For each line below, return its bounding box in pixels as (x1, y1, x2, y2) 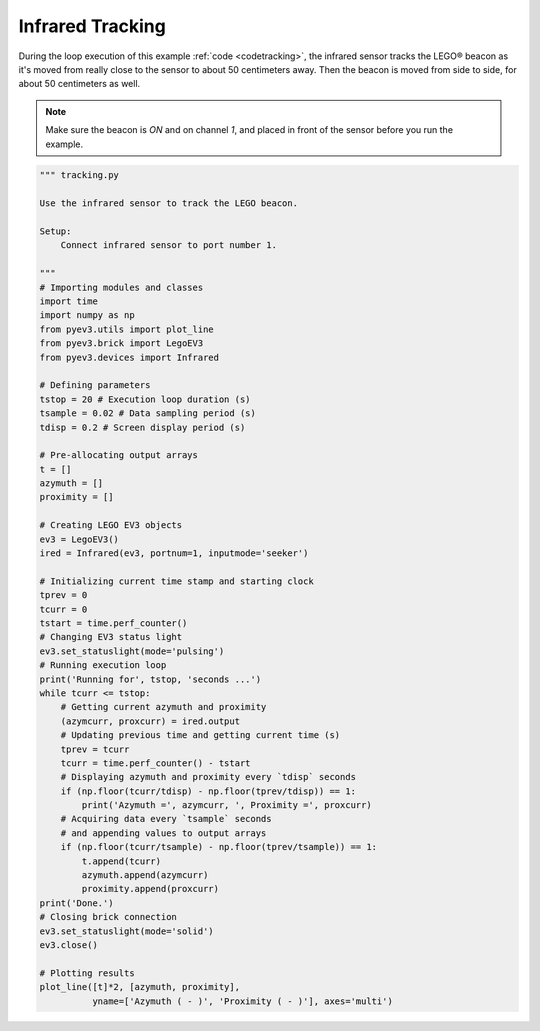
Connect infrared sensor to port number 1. (60, 240, 277, 251)
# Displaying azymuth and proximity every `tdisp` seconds (60, 771, 357, 783)
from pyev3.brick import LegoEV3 (39, 338, 204, 349)
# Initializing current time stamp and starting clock (39, 575, 314, 587)
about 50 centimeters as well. (18, 78, 141, 90)
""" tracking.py (39, 170, 120, 181)
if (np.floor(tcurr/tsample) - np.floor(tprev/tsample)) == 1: (60, 841, 378, 853)
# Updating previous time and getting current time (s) (60, 730, 341, 741)
